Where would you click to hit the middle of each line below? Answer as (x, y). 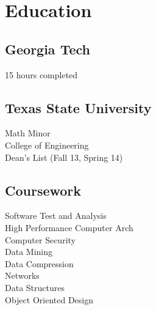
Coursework (43, 190)
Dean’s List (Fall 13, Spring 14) (64, 157)
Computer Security (40, 239)
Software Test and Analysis (56, 216)
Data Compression (39, 263)
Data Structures (35, 287)
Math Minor (28, 133)
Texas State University (78, 107)
